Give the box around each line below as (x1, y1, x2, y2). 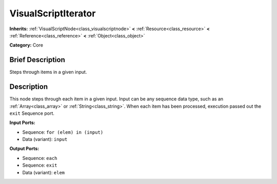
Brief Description (9, 55, 65, 64)
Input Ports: (9, 119, 35, 126)
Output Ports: (9, 146, 39, 152)
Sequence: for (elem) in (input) (22, 129, 104, 135)
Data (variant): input (22, 136, 68, 142)
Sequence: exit (22, 162, 57, 169)
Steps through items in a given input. (9, 69, 87, 75)
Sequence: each (22, 155, 57, 161)
